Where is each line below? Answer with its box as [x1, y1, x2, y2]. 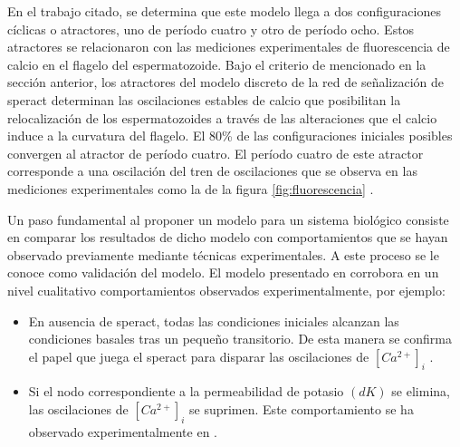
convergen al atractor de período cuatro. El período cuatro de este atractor [7, 143, 424, 162]
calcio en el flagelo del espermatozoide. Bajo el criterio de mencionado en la [7, 54, 426, 73]
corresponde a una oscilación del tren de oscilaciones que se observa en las [7, 161, 417, 180]
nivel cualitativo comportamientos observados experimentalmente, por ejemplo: [7, 280, 446, 299]
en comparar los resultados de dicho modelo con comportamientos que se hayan [7, 228, 448, 247]
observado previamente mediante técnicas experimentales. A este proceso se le [7, 245, 439, 264]
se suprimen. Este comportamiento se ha [189, 400, 414, 419]
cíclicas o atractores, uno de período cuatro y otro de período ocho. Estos [7, 19, 415, 38]
